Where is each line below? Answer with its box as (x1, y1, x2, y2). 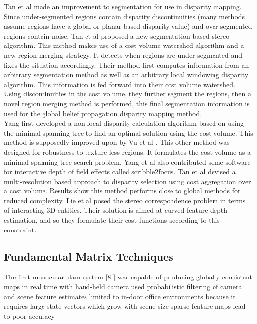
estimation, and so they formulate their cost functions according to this (4, 215, 220, 225)
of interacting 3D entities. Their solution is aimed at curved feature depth (4, 205, 228, 215)
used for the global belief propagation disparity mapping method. (4, 108, 202, 118)
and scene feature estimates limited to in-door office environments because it (4, 291, 236, 301)
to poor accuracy (4, 310, 55, 321)
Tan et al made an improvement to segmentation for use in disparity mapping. (4, 1, 242, 11)
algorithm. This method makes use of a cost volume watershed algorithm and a (4, 40, 244, 50)
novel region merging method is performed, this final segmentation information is (4, 98, 250, 108)
